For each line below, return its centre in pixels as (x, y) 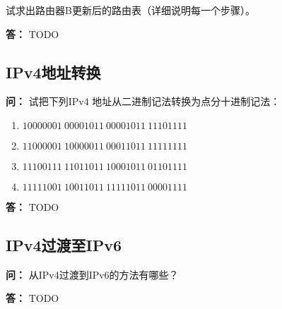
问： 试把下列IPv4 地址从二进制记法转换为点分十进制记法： (143, 101)
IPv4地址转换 (53, 72)
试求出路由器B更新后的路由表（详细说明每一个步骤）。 (130, 10)
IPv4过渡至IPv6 (64, 244)
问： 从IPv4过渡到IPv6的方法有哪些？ (92, 274)
